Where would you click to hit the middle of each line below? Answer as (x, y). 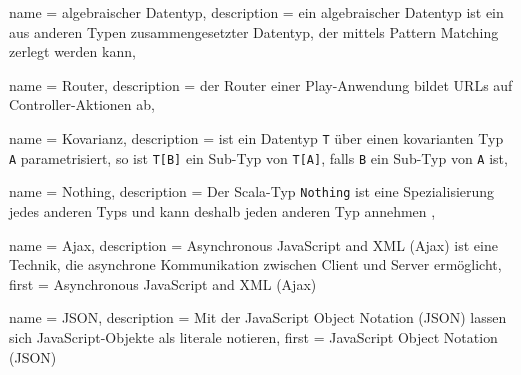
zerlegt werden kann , (72, 51)
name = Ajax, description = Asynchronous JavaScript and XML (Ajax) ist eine (253, 244)
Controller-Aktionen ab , (82, 104)
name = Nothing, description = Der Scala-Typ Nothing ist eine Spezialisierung (252, 191)
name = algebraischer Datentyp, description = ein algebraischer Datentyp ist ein (256, 12)
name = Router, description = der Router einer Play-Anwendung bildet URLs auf (261, 84)
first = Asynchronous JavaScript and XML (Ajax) (163, 283)
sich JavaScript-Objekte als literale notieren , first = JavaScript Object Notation (253, 336)
